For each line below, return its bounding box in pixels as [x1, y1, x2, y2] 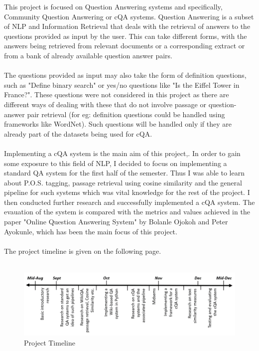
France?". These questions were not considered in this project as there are [4, 89, 229, 100]
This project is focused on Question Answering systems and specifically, [4, 1, 223, 11]
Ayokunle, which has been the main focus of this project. [4, 226, 177, 236]
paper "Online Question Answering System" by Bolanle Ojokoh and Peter [4, 216, 228, 227]
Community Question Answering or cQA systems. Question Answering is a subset [4, 11, 254, 21]
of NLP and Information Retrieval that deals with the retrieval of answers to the [4, 21, 251, 31]
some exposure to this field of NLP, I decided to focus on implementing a [4, 158, 227, 168]
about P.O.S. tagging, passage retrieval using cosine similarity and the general [4, 177, 242, 187]
